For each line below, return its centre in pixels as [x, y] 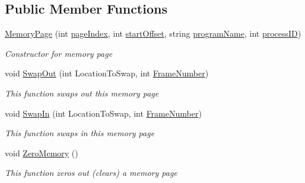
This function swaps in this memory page [80, 133]
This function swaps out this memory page [82, 93]
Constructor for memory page [59, 53]
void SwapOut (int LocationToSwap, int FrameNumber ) [107, 73]
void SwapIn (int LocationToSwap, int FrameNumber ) [103, 113]
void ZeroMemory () [42, 152]
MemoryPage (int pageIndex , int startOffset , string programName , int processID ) [153, 33]
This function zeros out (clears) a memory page [91, 173]
